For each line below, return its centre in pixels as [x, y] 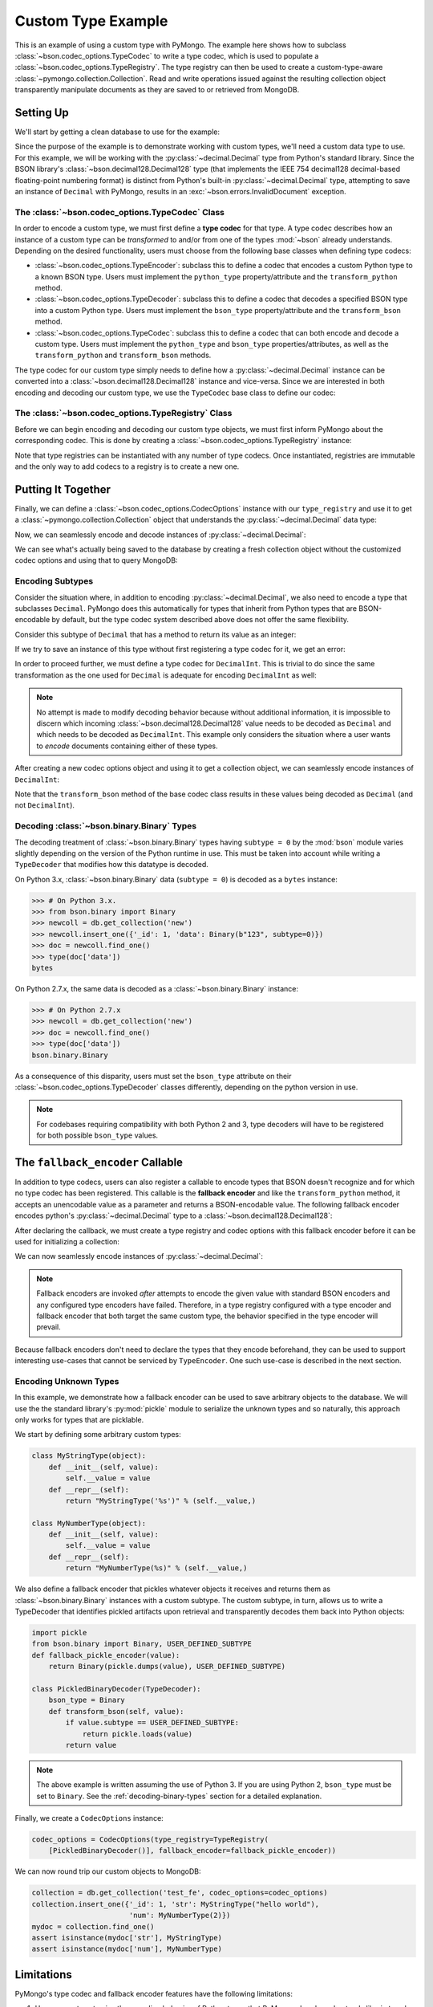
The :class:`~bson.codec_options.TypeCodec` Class [119, 212]
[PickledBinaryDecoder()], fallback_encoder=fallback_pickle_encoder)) [192, 1851]
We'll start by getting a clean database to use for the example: [117, 132]
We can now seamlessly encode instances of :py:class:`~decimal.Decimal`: [139, 1256]
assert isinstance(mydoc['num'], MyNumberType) [127, 1949]
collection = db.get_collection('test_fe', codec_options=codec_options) [180, 1893]
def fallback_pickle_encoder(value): [106, 1655]
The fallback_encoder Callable [99, 1162]
